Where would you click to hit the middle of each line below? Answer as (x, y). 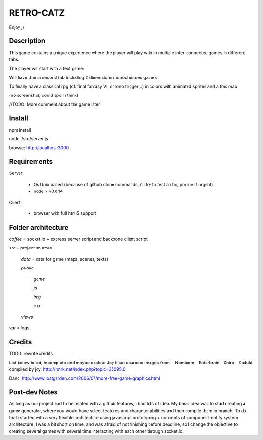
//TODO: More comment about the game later (55, 104)
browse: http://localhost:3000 (39, 148)
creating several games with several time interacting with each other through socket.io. (96, 431)
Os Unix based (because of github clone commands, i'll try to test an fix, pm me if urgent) (123, 184)
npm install (20, 130)
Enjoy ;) (17, 27)
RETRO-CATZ (37, 13)
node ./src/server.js (28, 139)
